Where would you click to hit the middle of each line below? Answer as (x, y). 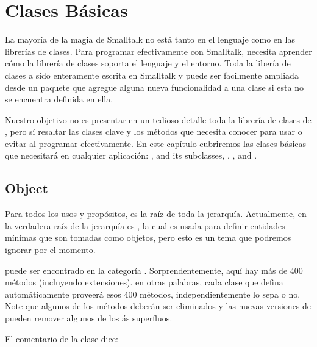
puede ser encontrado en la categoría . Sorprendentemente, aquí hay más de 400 (154, 270)
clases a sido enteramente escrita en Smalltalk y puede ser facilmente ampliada (152, 75)
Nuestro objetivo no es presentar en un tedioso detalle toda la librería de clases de (158, 119)
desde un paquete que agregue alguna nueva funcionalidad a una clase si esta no (154, 87)
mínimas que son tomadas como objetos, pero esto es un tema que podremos (148, 238)
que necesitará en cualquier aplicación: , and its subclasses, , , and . (131, 155)
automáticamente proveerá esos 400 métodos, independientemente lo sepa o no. (153, 294)
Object (27, 188)
